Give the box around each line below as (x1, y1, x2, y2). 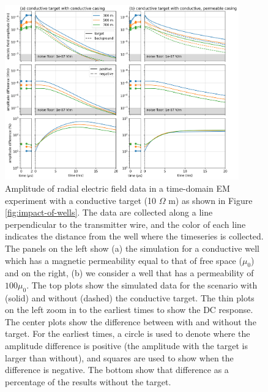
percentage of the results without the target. (5, 375, 171, 388)
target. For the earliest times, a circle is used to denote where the (5, 327, 250, 340)
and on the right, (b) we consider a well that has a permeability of (5, 266, 254, 279)
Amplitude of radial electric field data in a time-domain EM (5, 181, 230, 194)
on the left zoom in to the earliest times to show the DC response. (5, 303, 253, 316)
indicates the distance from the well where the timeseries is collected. (5, 230, 264, 243)
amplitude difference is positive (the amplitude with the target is (5, 339, 248, 352)
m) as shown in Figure (168, 194, 253, 206)
